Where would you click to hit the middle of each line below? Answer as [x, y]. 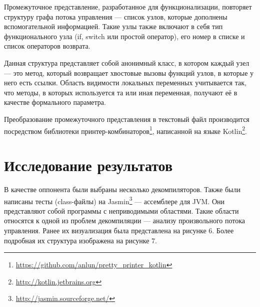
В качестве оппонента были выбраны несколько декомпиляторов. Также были [122, 189]
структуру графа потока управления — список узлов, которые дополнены [116, 16]
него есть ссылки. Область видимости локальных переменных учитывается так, [125, 83]
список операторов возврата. [47, 46]
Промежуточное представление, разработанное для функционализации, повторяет [128, 7]
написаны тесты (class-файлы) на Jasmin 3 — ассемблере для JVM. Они [114, 200]
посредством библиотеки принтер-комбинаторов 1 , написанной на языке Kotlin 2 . [125, 130]
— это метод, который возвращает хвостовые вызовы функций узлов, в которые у [129, 72]
